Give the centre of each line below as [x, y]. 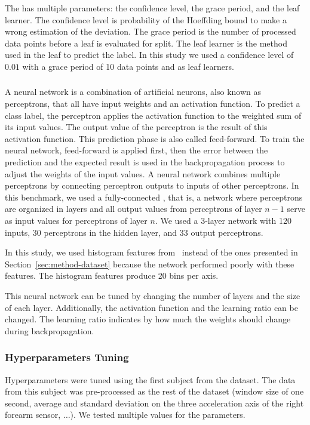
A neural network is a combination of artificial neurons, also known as [133, 92]
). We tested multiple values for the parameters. [158, 415]
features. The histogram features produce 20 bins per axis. [112, 275]
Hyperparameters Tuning [67, 357]
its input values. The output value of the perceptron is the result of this [136, 127]
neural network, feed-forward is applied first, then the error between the [136, 150]
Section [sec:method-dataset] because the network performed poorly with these [150, 264]
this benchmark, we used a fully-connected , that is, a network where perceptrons [154, 197]
